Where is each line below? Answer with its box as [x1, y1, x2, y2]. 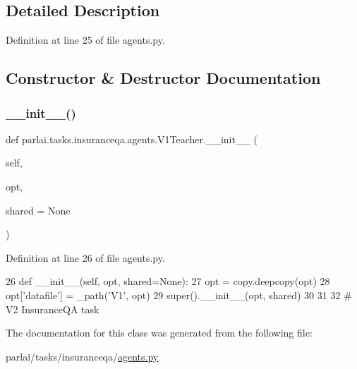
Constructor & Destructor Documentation [6, 67, 321, 89]
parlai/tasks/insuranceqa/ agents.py [6, 349, 159, 363]
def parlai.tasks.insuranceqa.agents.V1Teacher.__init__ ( [6, 131, 258, 146]
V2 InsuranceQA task [6, 301, 99, 316]
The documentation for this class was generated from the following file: [6, 325, 313, 340]
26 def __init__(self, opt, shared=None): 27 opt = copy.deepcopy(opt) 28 [6, 274, 330, 289]
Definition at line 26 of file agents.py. [6, 250, 165, 265]
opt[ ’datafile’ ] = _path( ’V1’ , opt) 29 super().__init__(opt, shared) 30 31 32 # [6, 287, 352, 302]
